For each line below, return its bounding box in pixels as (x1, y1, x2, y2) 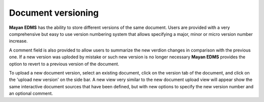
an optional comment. (9, 91, 53, 97)
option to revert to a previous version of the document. (9, 61, 119, 67)
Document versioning (9, 7, 99, 18)
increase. (9, 38, 28, 44)
